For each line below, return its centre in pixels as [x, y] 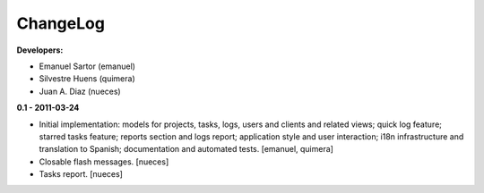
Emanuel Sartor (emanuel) [87, 66]
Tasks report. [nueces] [81, 174]
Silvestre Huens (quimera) [87, 79]
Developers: [40, 50]
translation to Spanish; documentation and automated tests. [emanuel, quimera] [186, 149]
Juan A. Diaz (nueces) [80, 91]
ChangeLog [60, 23]
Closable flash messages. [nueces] [104, 162]
